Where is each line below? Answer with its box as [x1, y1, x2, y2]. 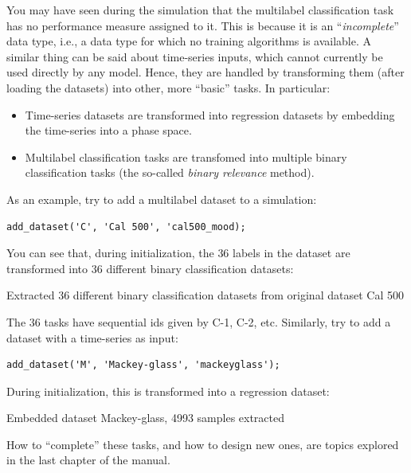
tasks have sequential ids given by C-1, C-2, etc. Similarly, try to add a [44, 313, 391, 330]
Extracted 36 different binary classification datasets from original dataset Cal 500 [6, 287, 404, 303]
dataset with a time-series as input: [6, 329, 178, 346]
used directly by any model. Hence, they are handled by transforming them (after [6, 64, 405, 80]
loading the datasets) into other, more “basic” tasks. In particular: [6, 79, 331, 96]
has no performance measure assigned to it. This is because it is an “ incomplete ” [6, 17, 399, 33]
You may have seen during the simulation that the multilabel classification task [6, 2, 394, 18]
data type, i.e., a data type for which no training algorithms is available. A [6, 33, 372, 49]
